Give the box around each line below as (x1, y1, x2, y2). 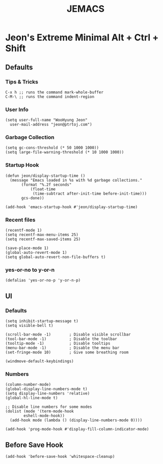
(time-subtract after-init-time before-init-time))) (32, 191, 147, 196)
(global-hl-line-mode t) (5, 396, 58, 401)
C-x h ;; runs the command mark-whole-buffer (5, 90, 103, 95)
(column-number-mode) (5, 382, 51, 388)
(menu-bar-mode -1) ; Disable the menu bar (5, 345, 120, 351)
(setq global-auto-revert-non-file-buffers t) (5, 254, 106, 260)
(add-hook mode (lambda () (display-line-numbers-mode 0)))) (10, 418, 143, 423)
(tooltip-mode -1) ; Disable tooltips (5, 341, 111, 346)
